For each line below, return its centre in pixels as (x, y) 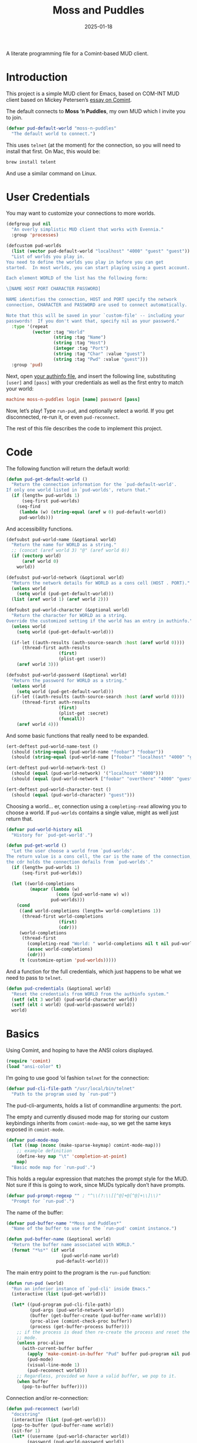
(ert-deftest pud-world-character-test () (59, 789)
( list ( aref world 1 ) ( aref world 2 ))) (60, 599)
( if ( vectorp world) (36, 556)
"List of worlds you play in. (48, 257)
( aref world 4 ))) (38, 724)
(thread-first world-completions (62, 916)
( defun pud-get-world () (36, 845)
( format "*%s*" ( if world (43, 1250)
